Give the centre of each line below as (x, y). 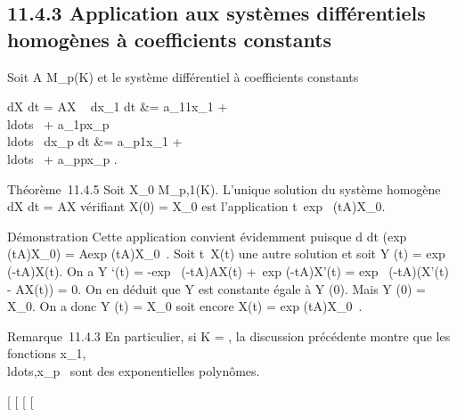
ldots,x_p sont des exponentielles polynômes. (134, 370)
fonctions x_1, (47, 353)
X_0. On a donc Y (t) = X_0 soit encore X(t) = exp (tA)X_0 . (185, 306)
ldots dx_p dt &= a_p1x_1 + (95, 141)
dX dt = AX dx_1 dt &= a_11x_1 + (118, 106)
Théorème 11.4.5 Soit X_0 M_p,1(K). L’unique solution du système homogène (224, 188)
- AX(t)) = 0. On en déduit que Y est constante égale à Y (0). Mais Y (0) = (216, 288)
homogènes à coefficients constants (170, 39)
